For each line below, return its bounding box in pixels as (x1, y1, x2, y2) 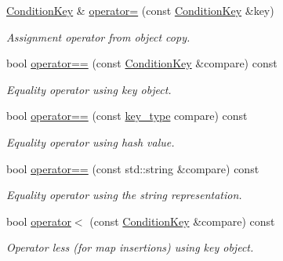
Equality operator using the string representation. (6, 187, 242, 203)
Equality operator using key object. (6, 81, 172, 97)
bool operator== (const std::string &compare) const (6, 160, 259, 176)
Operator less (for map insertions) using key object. (6, 239, 254, 256)
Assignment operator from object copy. (6, 28, 190, 45)
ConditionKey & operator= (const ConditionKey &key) (6, 2, 274, 18)
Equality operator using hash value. (6, 133, 175, 150)
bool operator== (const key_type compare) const (6, 107, 248, 124)
